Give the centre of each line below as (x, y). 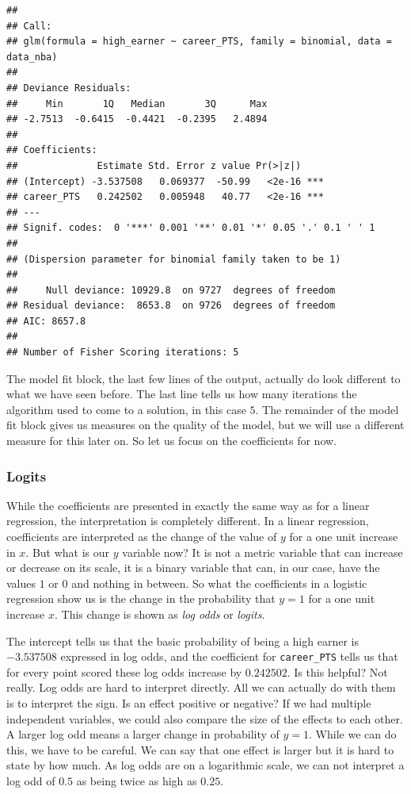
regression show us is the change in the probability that (141, 598)
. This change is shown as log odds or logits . (160, 614)
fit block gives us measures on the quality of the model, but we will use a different (205, 425)
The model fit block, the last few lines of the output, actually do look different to (204, 378)
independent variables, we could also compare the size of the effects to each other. (205, 718)
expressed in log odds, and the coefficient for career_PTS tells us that (229, 656)
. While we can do (353, 734)
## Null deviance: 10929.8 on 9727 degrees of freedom (171, 290)
